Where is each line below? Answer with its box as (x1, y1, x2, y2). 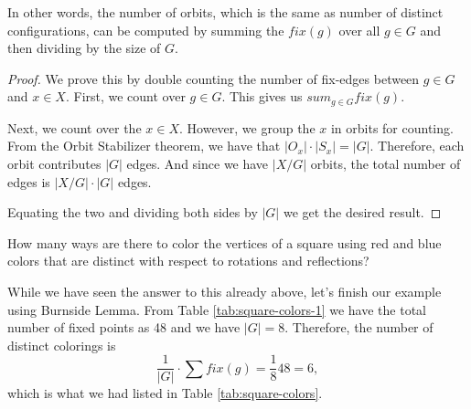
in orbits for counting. (330, 118, 454, 137)
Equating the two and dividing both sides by (7, 203, 258, 222)
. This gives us (221, 87, 303, 106)
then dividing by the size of (7, 38, 161, 58)
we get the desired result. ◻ (283, 203, 442, 222)
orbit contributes (7, 154, 102, 173)
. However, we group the (179, 118, 316, 137)
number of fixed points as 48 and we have (7, 318, 241, 337)
